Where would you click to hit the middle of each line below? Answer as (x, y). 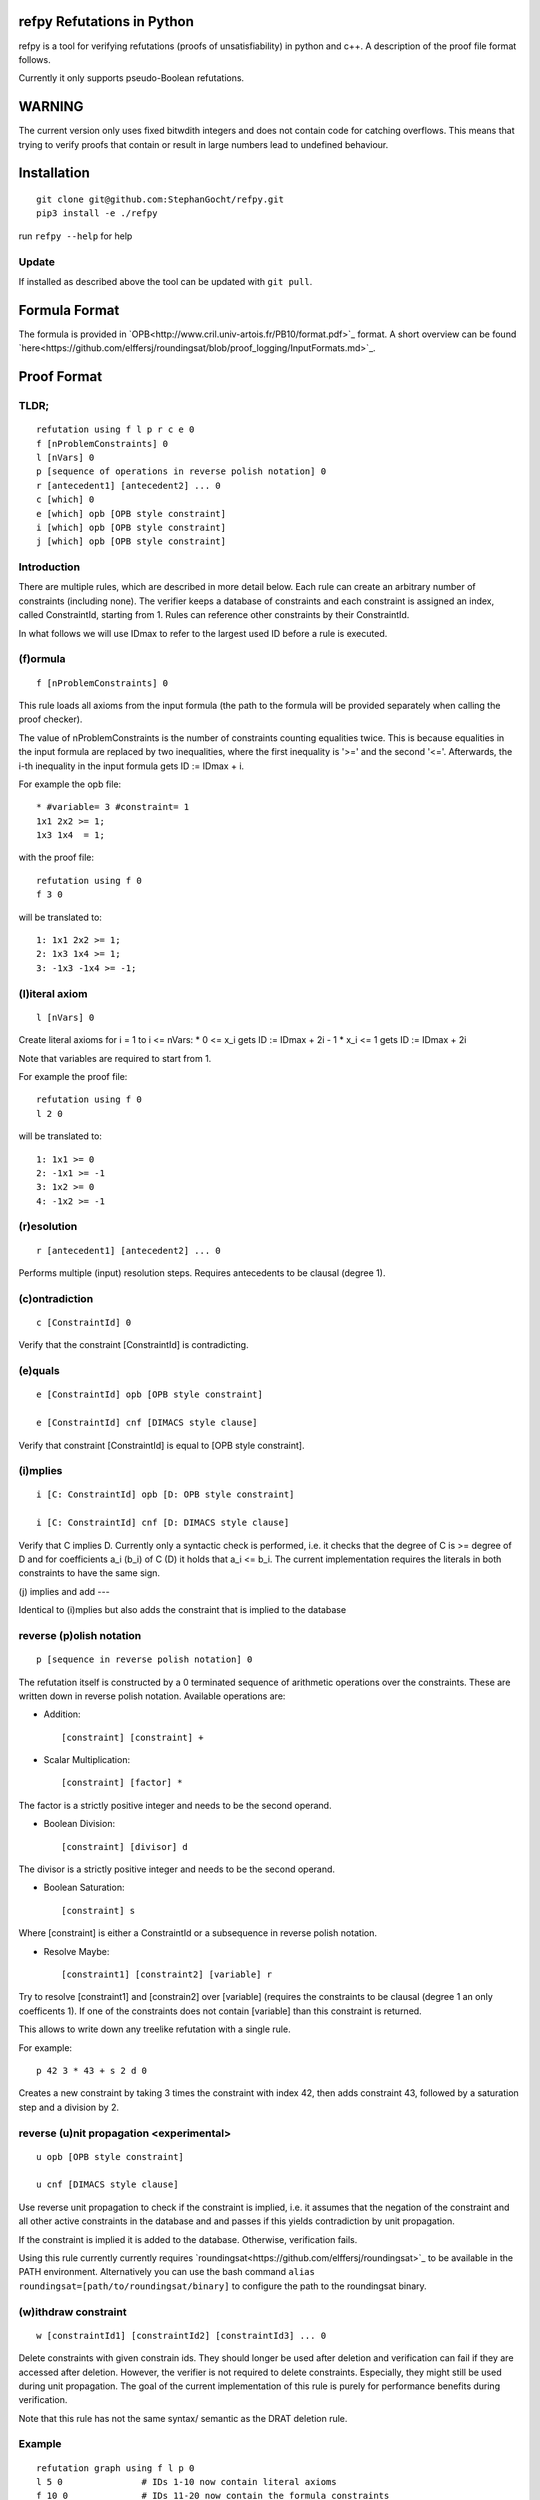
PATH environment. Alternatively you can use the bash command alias (166, 2272)
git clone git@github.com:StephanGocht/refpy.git (160, 199)
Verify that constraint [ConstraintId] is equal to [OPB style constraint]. (161, 1445)
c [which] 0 (65, 499)
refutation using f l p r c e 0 (115, 429)
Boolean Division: (79, 1824)
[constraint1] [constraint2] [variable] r (167, 1974)
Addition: (62, 1714)
